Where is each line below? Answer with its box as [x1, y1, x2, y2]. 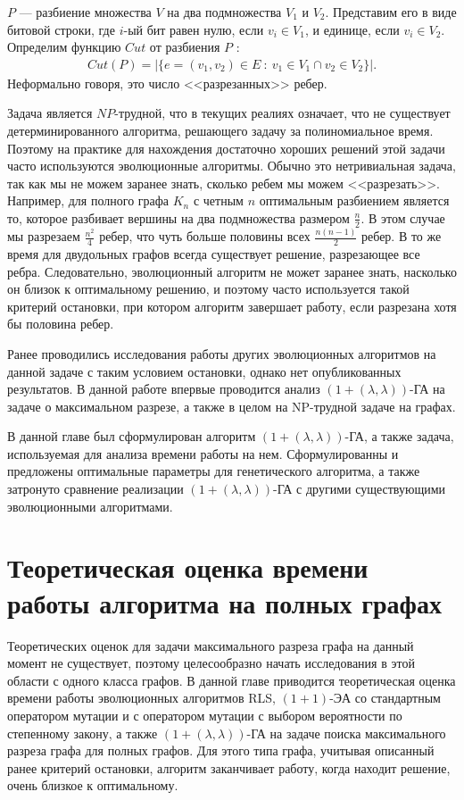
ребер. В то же [360, 227, 442, 246]
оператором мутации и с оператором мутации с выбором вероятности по [7, 705, 402, 724]
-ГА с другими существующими [273, 479, 446, 498]
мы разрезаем [7, 227, 80, 246]
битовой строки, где [7, 20, 115, 38]
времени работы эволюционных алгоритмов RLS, [7, 688, 276, 707]
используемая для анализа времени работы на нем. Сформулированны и [7, 444, 399, 462]
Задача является [7, 104, 93, 122]
